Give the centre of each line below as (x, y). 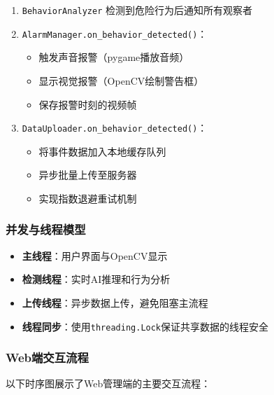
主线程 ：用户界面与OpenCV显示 (95, 255)
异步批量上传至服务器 (88, 175)
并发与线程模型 (46, 229)
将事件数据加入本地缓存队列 (102, 151)
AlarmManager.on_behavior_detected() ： (115, 33)
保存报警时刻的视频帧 (88, 104)
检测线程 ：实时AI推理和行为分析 (96, 279)
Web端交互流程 (47, 358)
